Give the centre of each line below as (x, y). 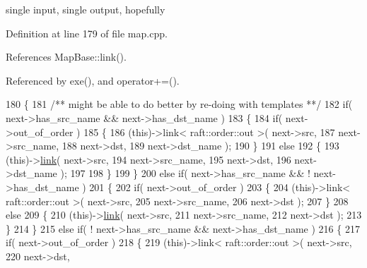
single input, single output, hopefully (86, 9)
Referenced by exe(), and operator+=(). (93, 80)
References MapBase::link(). (66, 57)
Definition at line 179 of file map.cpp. (87, 33)
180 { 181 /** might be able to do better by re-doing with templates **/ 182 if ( (179, 104)
